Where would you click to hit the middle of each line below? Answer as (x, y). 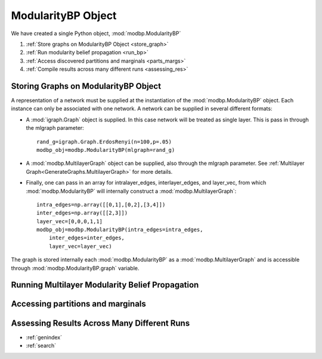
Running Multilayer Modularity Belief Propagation (105, 285)
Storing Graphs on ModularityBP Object (86, 86)
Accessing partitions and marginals (78, 304)
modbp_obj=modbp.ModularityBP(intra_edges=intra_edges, (120, 230)
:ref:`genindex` (44, 337)
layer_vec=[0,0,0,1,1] (70, 221)
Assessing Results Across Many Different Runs (100, 323)
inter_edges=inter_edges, (87, 238)
